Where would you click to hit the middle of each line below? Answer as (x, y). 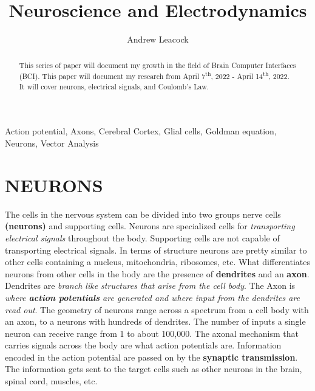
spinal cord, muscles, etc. (51, 381)
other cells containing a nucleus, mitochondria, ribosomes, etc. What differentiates (157, 262)
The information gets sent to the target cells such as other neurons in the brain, (154, 369)
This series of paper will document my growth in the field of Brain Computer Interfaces (157, 65)
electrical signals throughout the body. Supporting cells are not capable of (142, 237)
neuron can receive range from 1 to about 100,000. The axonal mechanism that (152, 333)
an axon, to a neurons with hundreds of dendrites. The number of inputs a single (155, 321)
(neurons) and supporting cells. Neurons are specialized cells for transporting (150, 226)
